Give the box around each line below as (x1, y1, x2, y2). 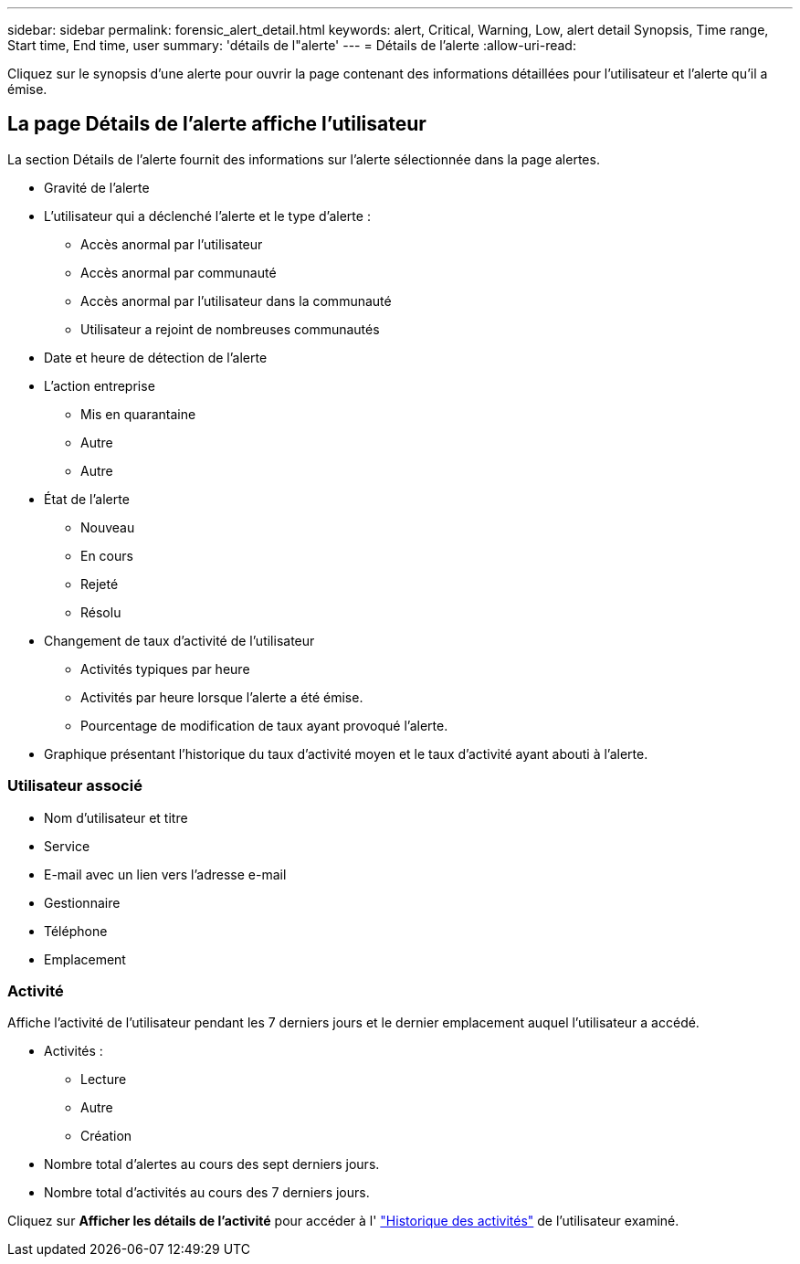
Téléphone (44, 922, 108, 939)
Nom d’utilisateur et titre (44, 809, 188, 826)
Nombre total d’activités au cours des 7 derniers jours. (44, 1185, 370, 1201)
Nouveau (80, 519, 135, 535)
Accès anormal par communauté (80, 264, 277, 280)
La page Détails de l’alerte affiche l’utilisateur (7, 112, 426, 136)
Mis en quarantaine (80, 406, 196, 422)
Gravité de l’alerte (44, 179, 150, 195)
